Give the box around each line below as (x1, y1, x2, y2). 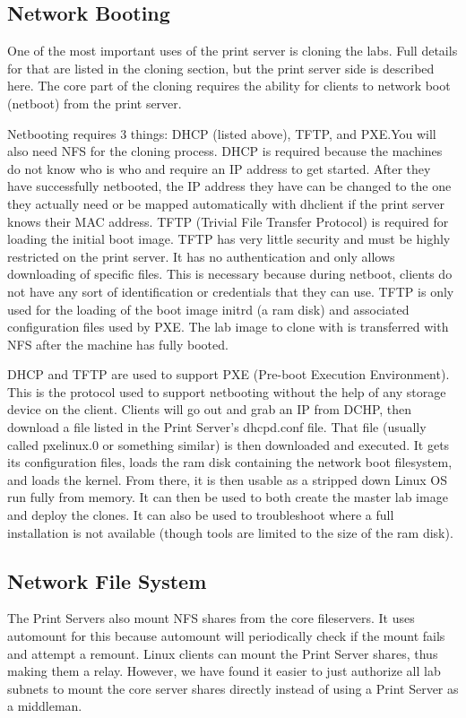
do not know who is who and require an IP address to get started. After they (7, 159, 431, 177)
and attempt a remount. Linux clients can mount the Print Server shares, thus (7, 644, 438, 662)
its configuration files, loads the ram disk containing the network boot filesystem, (7, 453, 453, 471)
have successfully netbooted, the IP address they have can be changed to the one (7, 177, 452, 195)
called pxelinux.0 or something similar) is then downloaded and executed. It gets (7, 435, 450, 454)
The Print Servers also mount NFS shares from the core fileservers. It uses (7, 609, 415, 627)
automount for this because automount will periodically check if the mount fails (7, 627, 445, 645)
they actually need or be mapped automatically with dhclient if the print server (7, 194, 444, 212)
